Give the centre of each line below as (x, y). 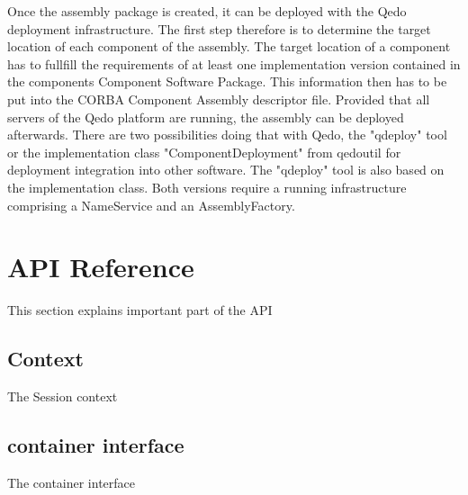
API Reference (101, 267)
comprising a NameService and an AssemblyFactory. (151, 205)
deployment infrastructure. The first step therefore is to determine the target (219, 28)
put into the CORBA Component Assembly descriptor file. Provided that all (219, 99)
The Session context (63, 396)
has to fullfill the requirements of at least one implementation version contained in (234, 63)
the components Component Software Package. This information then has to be (227, 81)
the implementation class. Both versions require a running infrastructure (207, 187)
